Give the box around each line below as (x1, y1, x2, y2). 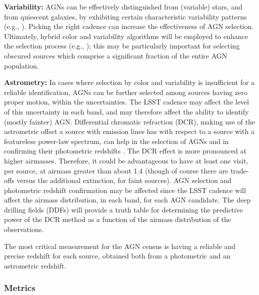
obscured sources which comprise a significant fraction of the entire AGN (4, 50, 227, 60)
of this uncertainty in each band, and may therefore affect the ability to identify (4, 106, 249, 116)
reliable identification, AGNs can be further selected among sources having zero (4, 86, 247, 97)
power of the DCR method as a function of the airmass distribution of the (4, 214, 231, 224)
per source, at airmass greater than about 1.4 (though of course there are (4, 165, 228, 175)
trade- (230, 165, 249, 175)
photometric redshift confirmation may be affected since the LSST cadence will (4, 184, 246, 195)
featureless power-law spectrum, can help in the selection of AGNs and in (4, 135, 229, 146)
